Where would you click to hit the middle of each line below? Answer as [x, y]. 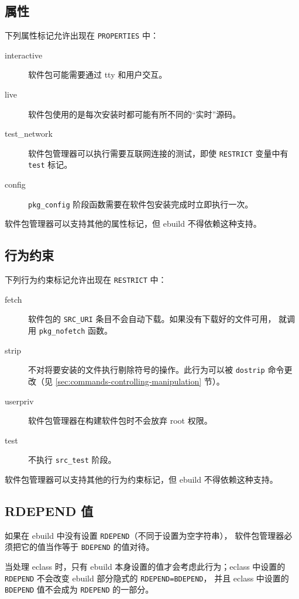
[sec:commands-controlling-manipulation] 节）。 [140, 381]
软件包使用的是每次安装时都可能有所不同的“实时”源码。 [135, 114]
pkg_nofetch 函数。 [76, 330]
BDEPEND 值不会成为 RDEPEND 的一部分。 [79, 589]
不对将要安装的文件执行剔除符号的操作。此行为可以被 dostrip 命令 [156, 370]
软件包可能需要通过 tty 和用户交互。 [98, 75]
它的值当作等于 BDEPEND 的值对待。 [87, 547]
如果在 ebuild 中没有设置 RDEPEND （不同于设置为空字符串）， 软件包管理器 [145, 535]
